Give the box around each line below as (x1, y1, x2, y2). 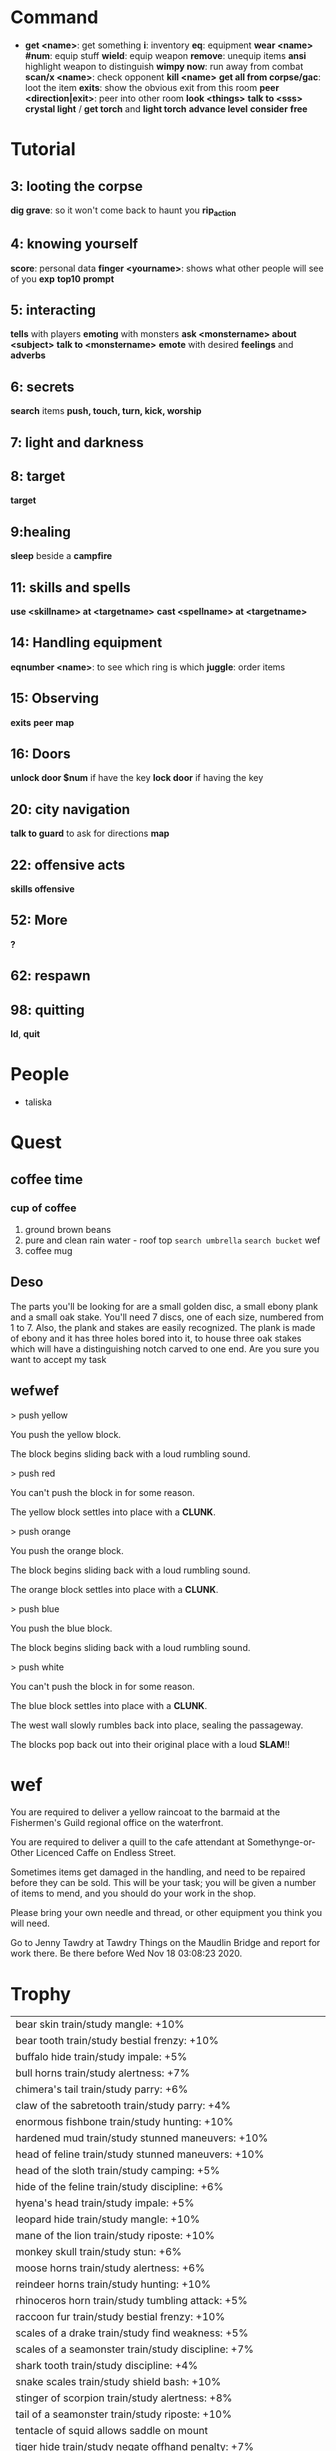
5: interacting (10, 301, 97, 318)
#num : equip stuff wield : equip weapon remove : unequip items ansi (24, 49, 307, 61)
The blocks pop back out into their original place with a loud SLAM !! (10, 1738, 290, 1750)
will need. (10, 1917, 50, 1930)
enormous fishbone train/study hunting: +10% (15, 2115, 234, 2129)
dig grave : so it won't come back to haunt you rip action (10, 204, 237, 218)
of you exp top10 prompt (10, 272, 115, 285)
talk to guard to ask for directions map (10, 827, 170, 840)
